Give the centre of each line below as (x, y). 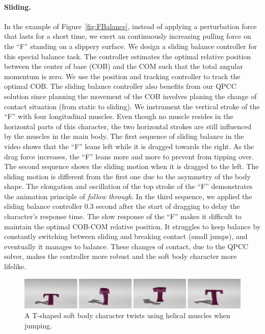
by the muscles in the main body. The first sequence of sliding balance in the (124, 136)
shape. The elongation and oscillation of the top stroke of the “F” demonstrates (128, 186)
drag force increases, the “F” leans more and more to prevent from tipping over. (129, 156)
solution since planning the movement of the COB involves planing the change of (130, 96)
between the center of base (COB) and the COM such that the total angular (124, 66)
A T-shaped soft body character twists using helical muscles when (127, 315)
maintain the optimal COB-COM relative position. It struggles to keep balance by (132, 226)
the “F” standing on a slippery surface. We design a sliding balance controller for (131, 46)
